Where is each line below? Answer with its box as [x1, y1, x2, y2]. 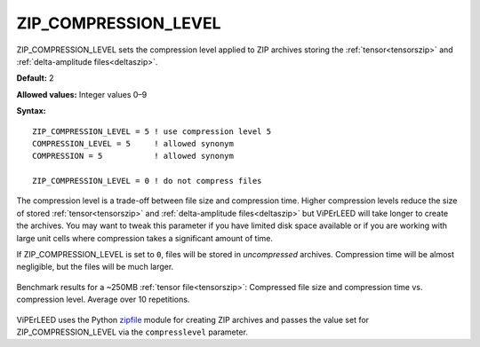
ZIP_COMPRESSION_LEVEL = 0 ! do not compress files [32, 176, 262, 186]
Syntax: [16, 106, 46, 116]
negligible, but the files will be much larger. [16, 262, 174, 272]
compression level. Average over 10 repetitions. [16, 294, 190, 305]
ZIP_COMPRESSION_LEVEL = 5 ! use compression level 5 [32, 126, 271, 137]
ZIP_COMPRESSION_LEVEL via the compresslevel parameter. [16, 327, 249, 337]
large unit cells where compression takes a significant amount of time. [16, 233, 274, 243]
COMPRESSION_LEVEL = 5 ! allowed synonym [32, 138, 235, 148]
